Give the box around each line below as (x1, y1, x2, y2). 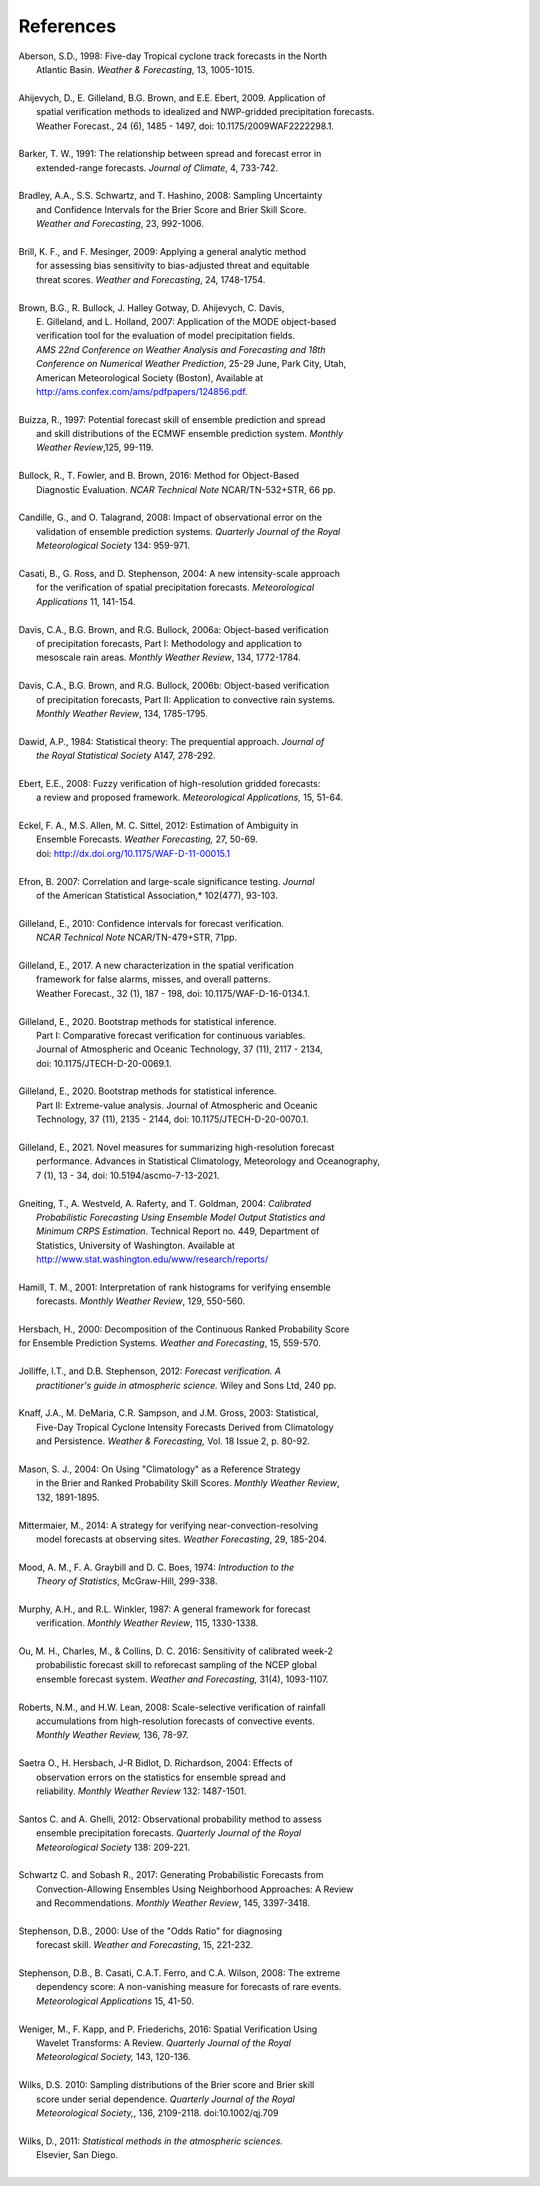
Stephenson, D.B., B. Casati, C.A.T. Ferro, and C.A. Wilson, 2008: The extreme (18, 1967, 341, 1979)
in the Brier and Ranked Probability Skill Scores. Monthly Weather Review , (36, 1477, 340, 1489)
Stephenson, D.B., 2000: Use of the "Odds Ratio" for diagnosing (18, 1925, 283, 1937)
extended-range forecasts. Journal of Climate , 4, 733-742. (36, 161, 279, 174)
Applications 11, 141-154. (36, 595, 136, 607)
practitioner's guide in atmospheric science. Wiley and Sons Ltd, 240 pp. (36, 1379, 337, 1391)
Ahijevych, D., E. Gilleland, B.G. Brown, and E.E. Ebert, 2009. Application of (18, 91, 326, 104)
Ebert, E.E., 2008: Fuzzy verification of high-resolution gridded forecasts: (18, 777, 321, 789)
